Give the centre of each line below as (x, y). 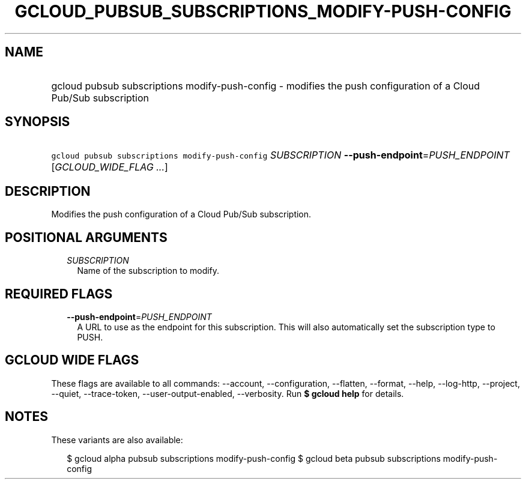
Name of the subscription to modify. (148, 271)
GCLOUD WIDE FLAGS (72, 360)
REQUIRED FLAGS (59, 294)
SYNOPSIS (38, 122)
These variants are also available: (117, 440)
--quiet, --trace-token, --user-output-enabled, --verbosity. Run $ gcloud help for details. (228, 393)
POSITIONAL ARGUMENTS (86, 237)
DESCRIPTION (48, 191)
